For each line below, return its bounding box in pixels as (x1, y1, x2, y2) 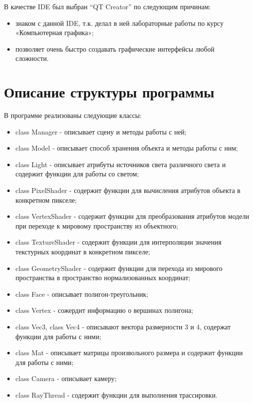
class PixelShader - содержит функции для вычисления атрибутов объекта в (15, 185, 241, 195)
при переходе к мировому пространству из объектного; (15, 220, 178, 230)
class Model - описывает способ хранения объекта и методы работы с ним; (15, 143, 238, 153)
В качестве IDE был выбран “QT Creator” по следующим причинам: (4, 1, 211, 11)
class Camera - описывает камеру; (15, 373, 117, 384)
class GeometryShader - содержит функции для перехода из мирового (15, 263, 223, 273)
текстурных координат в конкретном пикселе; (15, 247, 150, 257)
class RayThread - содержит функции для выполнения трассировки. (15, 389, 218, 400)
